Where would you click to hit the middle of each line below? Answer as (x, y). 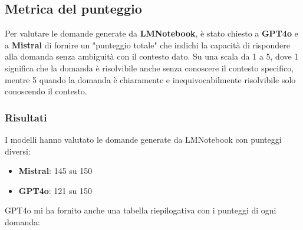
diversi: (18, 151)
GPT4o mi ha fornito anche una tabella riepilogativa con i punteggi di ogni (141, 210)
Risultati (26, 117)
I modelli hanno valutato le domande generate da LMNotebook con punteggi (143, 139)
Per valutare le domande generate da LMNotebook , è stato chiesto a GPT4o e (151, 33)
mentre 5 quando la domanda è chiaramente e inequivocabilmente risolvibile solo (150, 79)
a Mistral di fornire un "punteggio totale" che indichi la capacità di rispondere (147, 45)
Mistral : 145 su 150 (55, 171)
